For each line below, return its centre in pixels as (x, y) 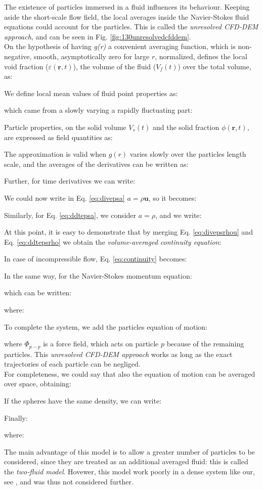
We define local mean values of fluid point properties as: (91, 93)
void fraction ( (26, 66)
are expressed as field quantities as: (58, 137)
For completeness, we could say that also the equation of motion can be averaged (130, 373)
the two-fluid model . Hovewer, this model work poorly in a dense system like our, (129, 472)
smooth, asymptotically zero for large (92, 56)
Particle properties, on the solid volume (65, 127)
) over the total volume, (214, 66)
